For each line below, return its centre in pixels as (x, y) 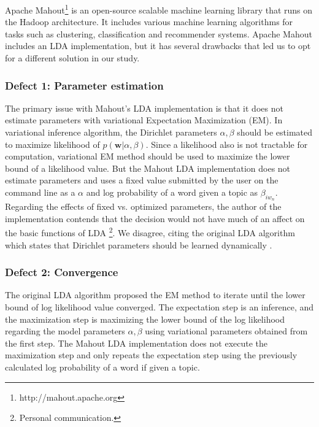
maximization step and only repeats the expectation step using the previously (151, 355)
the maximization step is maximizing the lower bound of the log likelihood (145, 319)
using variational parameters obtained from (226, 331)
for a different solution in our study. (72, 58)
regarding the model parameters (65, 331)
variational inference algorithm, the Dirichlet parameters (111, 132)
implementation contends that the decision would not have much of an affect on (155, 218)
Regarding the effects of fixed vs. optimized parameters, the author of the (143, 206)
